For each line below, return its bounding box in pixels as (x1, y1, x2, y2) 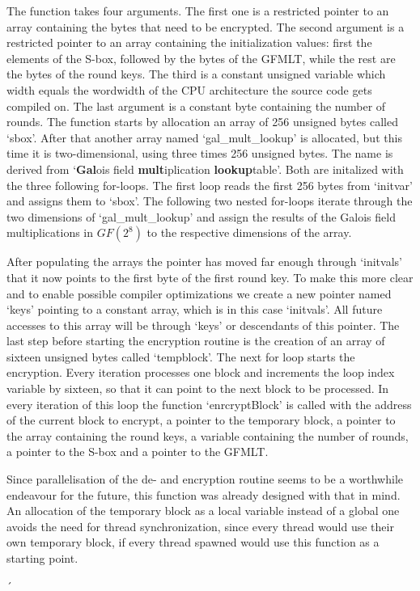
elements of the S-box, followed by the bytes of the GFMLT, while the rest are (6, 49, 396, 66)
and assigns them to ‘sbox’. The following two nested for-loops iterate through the (6, 192, 413, 209)
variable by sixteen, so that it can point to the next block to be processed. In (6, 380, 389, 397)
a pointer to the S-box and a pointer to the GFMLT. (6, 443, 269, 460)
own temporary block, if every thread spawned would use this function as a (6, 534, 380, 551)
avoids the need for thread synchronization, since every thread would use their (6, 517, 394, 534)
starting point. (6, 550, 78, 566)
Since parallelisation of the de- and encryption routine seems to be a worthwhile (6, 471, 403, 488)
